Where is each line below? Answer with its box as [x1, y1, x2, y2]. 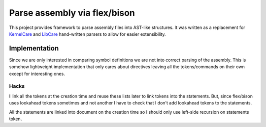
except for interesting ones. [9, 71, 65, 76]
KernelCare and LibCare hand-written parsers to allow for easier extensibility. [9, 31, 166, 37]
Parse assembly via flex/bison [9, 7, 135, 18]
